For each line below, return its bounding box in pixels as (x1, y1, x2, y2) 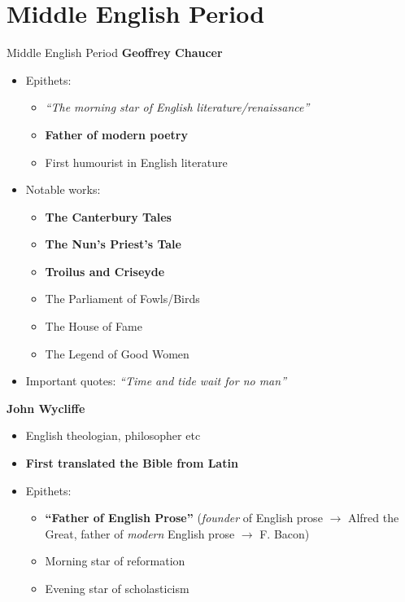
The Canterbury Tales (45, 208, 172, 225)
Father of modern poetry (45, 125, 188, 143)
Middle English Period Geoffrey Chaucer (7, 44, 223, 61)
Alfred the (347, 509, 399, 526)
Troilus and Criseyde (45, 262, 165, 279)
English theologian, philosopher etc (25, 427, 201, 444)
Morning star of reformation (45, 552, 185, 569)
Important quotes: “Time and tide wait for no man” (25, 372, 287, 389)
